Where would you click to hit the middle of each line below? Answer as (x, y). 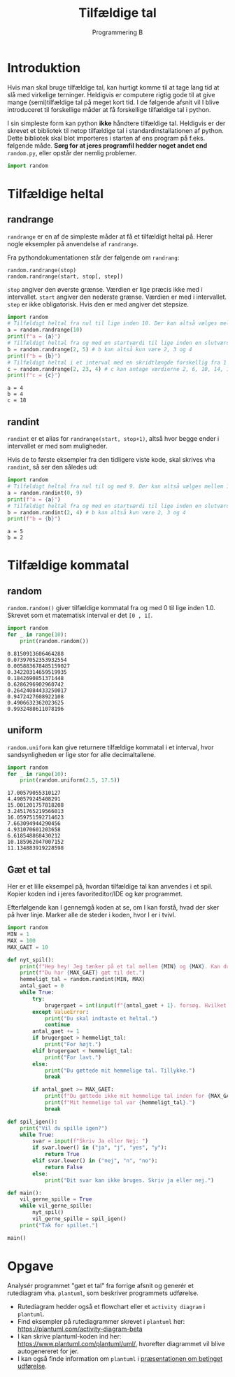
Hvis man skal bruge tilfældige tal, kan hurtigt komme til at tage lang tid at (113, 87)
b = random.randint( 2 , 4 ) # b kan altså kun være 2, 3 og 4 (97, 512)
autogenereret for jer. (48, 1351)
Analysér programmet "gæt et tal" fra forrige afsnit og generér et (101, 1285)
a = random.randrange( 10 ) (45, 330)
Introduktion (44, 68)
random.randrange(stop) (42, 270)
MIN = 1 (19, 934)
